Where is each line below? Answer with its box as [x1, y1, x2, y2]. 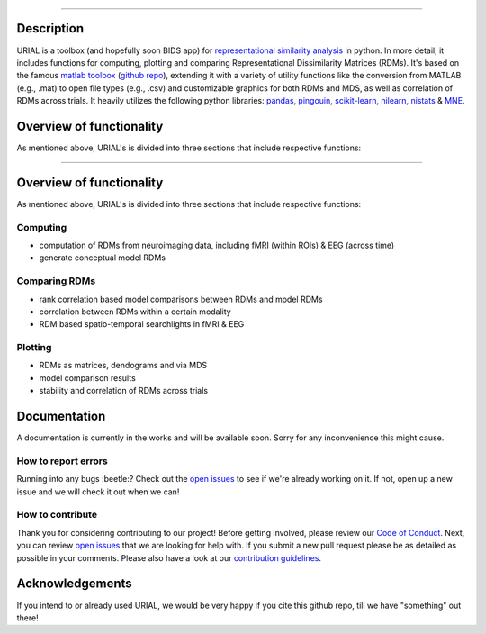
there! [16, 612, 40, 623]
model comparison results [39, 372, 137, 383]
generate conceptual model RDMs [39, 252, 166, 263]
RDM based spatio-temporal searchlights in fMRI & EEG [39, 319, 245, 330]
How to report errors [16, 455, 108, 467]
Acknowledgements [16, 576, 132, 592]
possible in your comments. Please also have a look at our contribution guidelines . [16, 552, 321, 563]
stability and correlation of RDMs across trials [39, 385, 209, 396]
